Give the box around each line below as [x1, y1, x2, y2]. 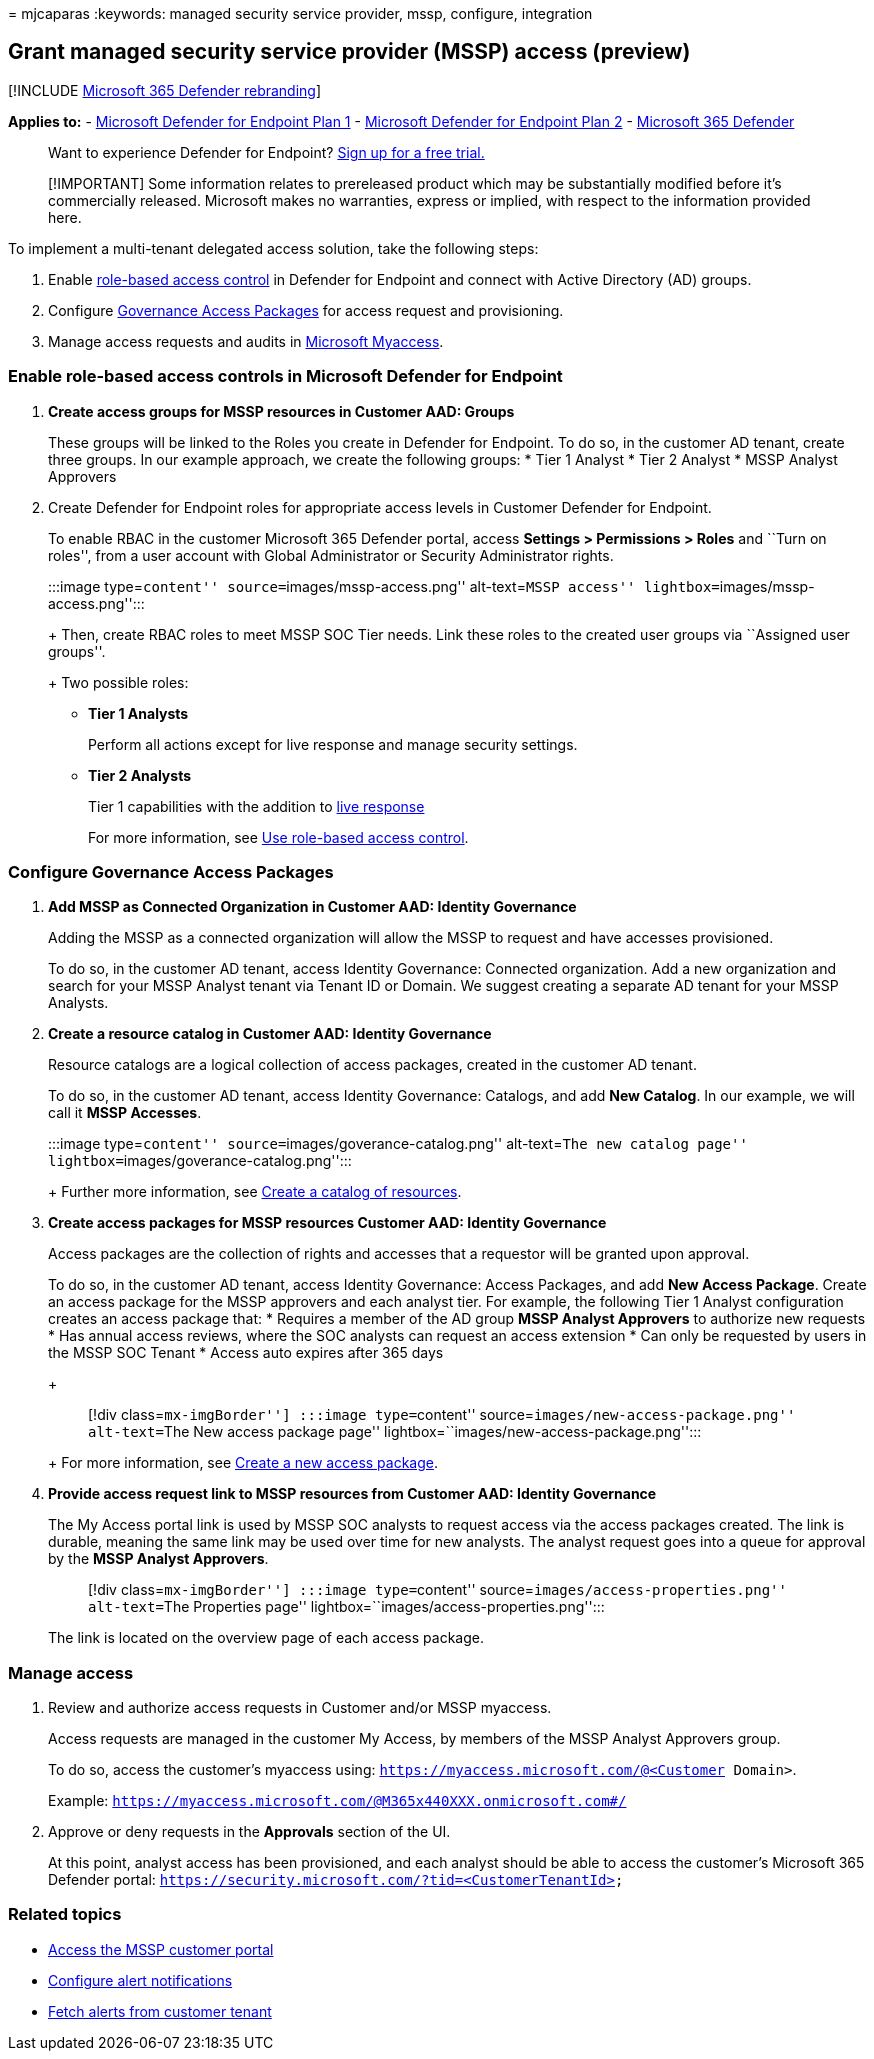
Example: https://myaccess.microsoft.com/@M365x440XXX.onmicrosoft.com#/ [48, 1792, 627, 1810]
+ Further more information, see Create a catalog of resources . [48, 1183, 462, 1201]
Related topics [8, 1904, 122, 1925]
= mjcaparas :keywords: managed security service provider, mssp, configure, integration [8, 5, 593, 22]
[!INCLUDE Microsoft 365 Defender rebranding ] [8, 81, 322, 99]
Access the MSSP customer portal [48, 1940, 274, 1958]
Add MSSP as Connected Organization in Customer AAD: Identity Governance [48, 898, 577, 916]
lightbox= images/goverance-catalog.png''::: [48, 1152, 352, 1170]
